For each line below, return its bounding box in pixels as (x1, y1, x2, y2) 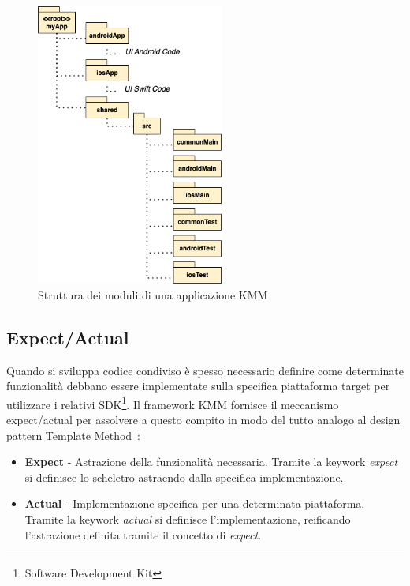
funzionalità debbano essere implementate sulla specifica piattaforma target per (6, 378, 390, 394)
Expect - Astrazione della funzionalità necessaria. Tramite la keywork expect (24, 453, 398, 470)
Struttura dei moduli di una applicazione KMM (38, 286, 268, 302)
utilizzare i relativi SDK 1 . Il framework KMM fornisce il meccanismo (6, 393, 339, 412)
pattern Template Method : (6, 426, 141, 443)
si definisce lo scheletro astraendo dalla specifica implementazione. (24, 468, 344, 485)
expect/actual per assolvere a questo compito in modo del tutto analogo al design (6, 411, 401, 427)
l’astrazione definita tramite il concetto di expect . (24, 526, 262, 543)
